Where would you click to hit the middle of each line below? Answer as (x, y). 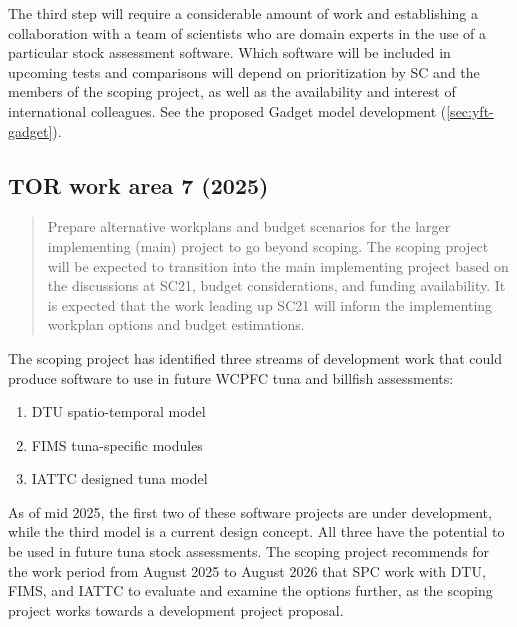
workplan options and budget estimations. (176, 324)
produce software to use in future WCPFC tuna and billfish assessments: (231, 377)
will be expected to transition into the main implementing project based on (278, 265)
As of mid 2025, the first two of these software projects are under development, (250, 511)
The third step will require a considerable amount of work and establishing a (243, 13)
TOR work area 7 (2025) (138, 184)
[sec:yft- (470, 110)
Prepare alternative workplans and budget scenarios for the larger (249, 226)
